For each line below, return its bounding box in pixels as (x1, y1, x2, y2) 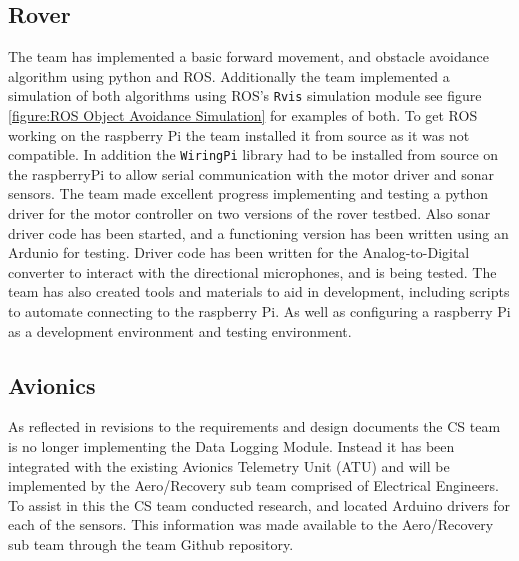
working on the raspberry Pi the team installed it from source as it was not (8, 124, 470, 145)
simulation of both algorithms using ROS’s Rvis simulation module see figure (8, 85, 482, 106)
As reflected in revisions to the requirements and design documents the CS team (8, 416, 501, 437)
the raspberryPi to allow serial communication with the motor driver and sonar (8, 163, 495, 184)
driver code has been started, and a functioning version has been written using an (8, 222, 509, 243)
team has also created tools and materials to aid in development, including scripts (8, 281, 510, 302)
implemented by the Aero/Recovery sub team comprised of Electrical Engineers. (8, 475, 499, 496)
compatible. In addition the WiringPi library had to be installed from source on (8, 144, 499, 165)
